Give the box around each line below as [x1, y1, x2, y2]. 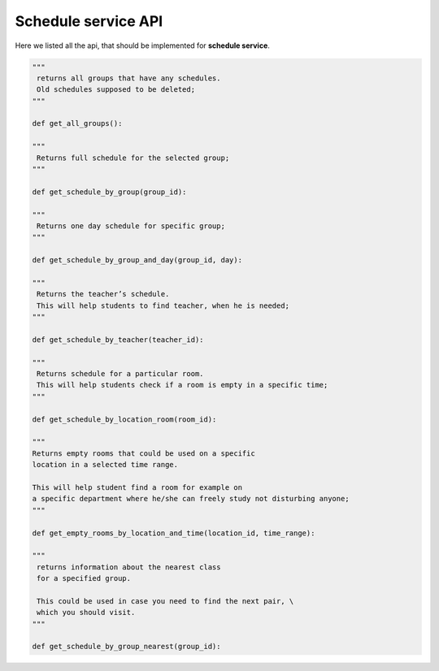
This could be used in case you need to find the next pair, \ [37, 596, 294, 605]
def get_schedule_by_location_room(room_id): [32, 414, 217, 424]
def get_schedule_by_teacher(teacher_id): [32, 335, 204, 344]
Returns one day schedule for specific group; [37, 222, 225, 231]
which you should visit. [37, 608, 136, 617]
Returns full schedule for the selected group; [37, 153, 230, 162]
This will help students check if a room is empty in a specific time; [37, 380, 328, 390]
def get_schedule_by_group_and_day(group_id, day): [32, 256, 243, 265]
